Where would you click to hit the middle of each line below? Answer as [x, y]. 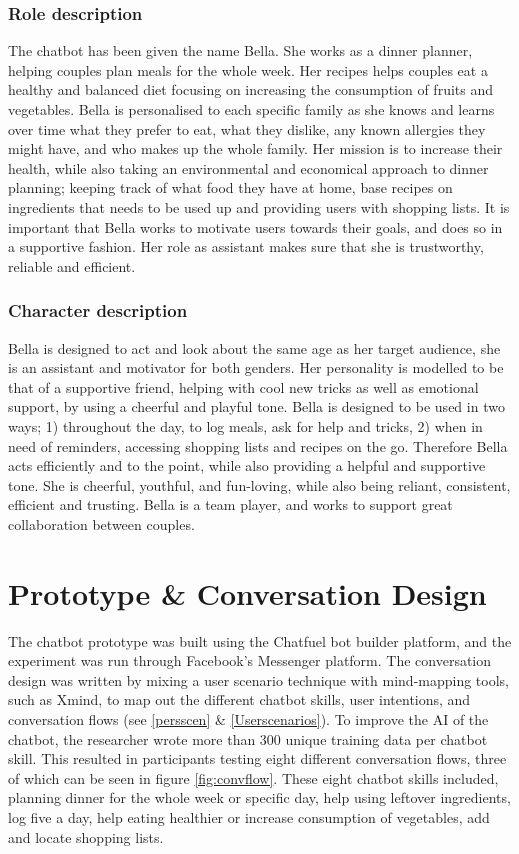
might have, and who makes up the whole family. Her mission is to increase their [255, 148]
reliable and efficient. [72, 265]
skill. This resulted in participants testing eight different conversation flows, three [257, 758]
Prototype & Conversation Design [247, 592]
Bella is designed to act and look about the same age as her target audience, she [254, 347]
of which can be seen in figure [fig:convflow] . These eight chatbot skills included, [253, 777]
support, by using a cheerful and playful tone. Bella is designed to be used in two [256, 406]
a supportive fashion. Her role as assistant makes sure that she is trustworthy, [246, 246]
